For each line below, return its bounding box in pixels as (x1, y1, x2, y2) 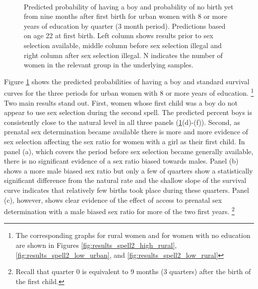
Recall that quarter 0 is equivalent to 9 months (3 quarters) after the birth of (15, 266, 251, 277)
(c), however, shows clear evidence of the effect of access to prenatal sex (4, 194, 222, 205)
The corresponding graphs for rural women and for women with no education (15, 230, 251, 240)
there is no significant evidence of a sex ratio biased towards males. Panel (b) (4, 156, 239, 166)
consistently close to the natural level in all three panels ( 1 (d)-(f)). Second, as (4, 116, 240, 127)
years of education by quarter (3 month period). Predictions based (24, 20, 226, 31)
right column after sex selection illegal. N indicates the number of (24, 50, 223, 60)
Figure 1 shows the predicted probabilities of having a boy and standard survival (4, 76, 250, 86)
